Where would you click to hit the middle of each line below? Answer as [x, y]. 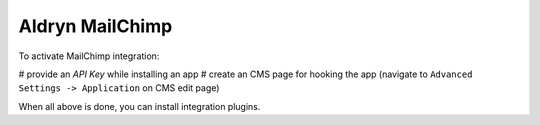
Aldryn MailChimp [95, 26]
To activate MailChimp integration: [89, 56]
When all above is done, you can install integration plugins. [139, 106]
